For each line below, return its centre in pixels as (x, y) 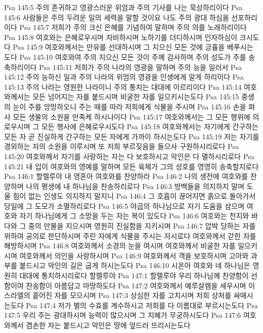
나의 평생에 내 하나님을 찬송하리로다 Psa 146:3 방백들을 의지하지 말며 (135, 186)
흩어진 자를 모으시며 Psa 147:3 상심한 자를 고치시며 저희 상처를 (132, 295)
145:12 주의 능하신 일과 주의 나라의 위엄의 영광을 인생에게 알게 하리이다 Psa (124, 77)
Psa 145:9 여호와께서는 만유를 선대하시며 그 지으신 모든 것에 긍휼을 (119, 47)
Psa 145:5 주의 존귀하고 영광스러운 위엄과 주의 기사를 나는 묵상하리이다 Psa (123, 7)
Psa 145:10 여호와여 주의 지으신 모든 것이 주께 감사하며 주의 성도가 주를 (133, 57)
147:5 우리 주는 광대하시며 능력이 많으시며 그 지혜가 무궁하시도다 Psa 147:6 (123, 315)
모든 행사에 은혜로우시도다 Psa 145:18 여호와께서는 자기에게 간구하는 (150, 126)
